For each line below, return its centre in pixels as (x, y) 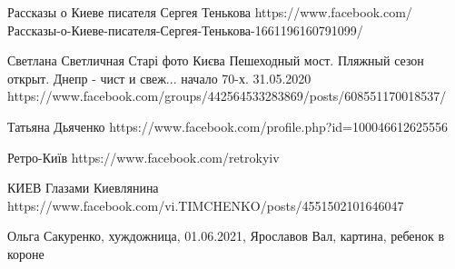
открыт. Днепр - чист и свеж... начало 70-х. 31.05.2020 (159, 78)
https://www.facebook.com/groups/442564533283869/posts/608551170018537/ (227, 96)
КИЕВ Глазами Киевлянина (83, 188)
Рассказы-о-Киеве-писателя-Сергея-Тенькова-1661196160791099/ (185, 30)
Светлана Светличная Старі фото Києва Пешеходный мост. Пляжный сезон (216, 60)
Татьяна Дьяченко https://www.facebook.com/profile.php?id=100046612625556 (227, 126)
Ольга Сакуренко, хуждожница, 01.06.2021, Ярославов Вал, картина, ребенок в (226, 236)
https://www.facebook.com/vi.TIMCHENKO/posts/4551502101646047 (206, 205)
